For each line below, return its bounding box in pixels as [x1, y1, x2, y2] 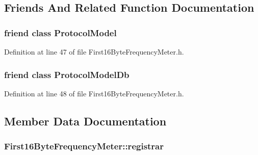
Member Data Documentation [4, 113, 167, 128]
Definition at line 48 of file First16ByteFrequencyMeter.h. [4, 88, 184, 98]
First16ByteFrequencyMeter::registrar [4, 140, 164, 152]
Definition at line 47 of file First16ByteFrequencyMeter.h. [4, 46, 184, 57]
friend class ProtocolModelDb [4, 68, 130, 81]
